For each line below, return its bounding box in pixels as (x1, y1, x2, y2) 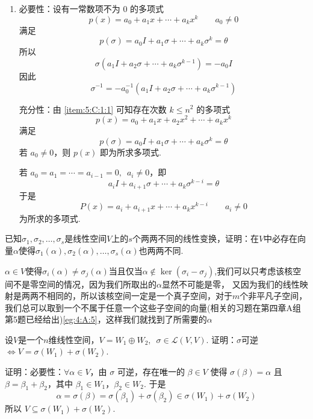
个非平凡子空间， (240, 289, 308, 302)
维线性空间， (48, 333, 99, 345)
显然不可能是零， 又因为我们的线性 (161, 277, 300, 290)
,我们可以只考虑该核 (214, 264, 293, 277)
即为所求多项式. (100, 145, 161, 158)
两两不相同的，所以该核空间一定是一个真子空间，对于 (21, 289, 232, 302)
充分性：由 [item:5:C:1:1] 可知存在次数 (19, 102, 167, 115)
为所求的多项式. (19, 212, 81, 224)
